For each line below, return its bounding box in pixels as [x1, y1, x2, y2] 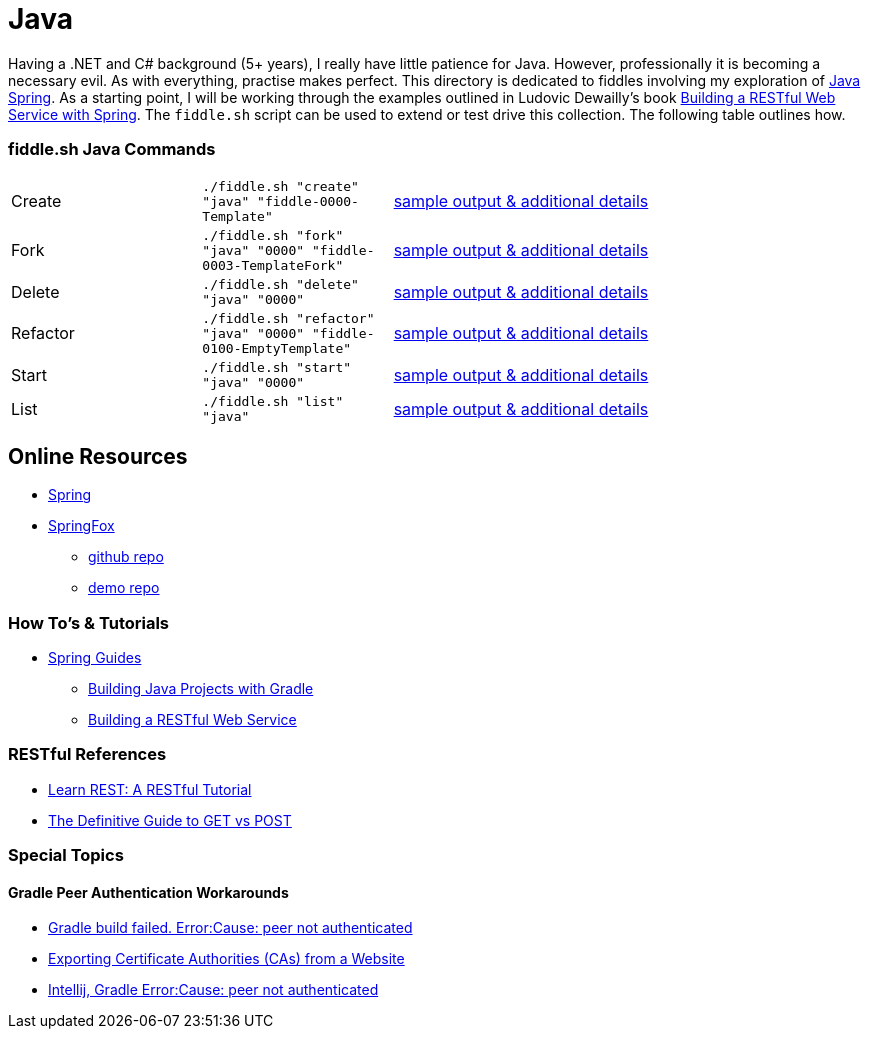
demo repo [88, 579, 160, 597]
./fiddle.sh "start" [202, 359, 352, 375]
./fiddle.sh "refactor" [202, 310, 375, 326]
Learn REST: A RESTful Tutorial [48, 780, 252, 798]
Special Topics [8, 845, 124, 866]
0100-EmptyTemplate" [202, 340, 352, 356]
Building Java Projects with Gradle [88, 680, 314, 698]
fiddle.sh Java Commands [8, 139, 216, 160]
